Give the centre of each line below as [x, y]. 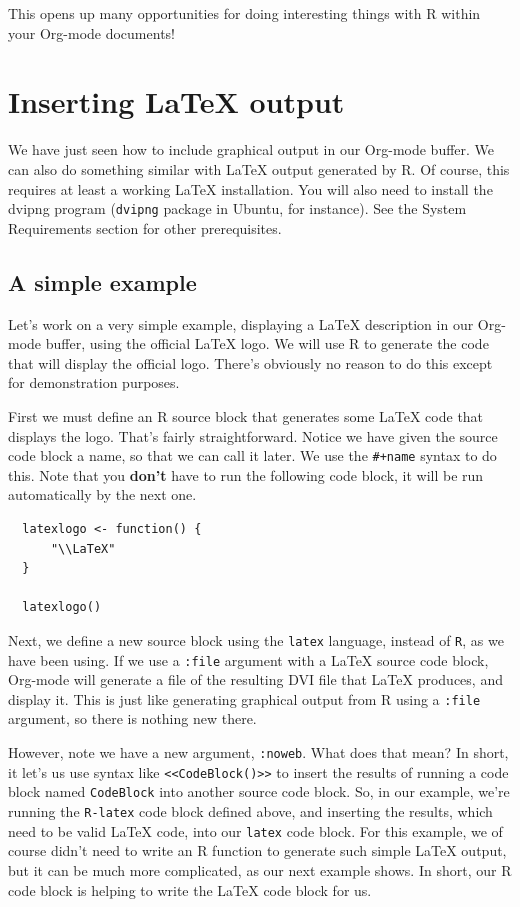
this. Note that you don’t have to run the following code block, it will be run [246, 474]
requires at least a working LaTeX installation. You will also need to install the [250, 188]
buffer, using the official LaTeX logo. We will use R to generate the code [267, 343]
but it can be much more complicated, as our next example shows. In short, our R [260, 869]
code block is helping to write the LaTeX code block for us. [190, 889]
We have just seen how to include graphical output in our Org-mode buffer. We [251, 149]
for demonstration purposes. [94, 382]
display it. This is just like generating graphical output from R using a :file [244, 698]
